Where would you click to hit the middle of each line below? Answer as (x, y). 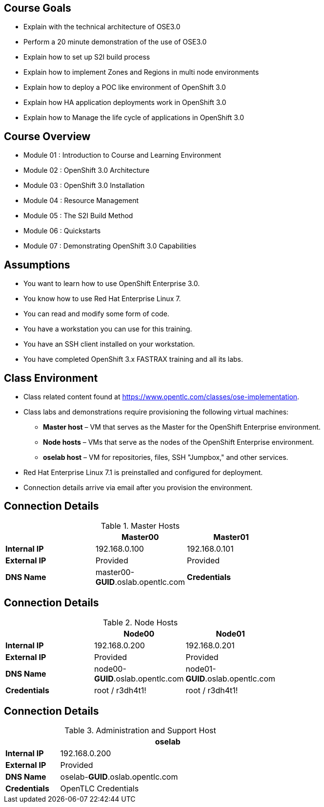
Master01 (231, 537)
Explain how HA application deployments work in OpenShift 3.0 (125, 103)
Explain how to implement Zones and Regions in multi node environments (141, 72)
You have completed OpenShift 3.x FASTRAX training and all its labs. (133, 359)
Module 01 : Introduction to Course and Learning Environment (122, 155)
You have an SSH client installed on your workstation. (109, 344)
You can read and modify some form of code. (96, 314)
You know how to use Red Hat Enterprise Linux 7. (102, 299)
